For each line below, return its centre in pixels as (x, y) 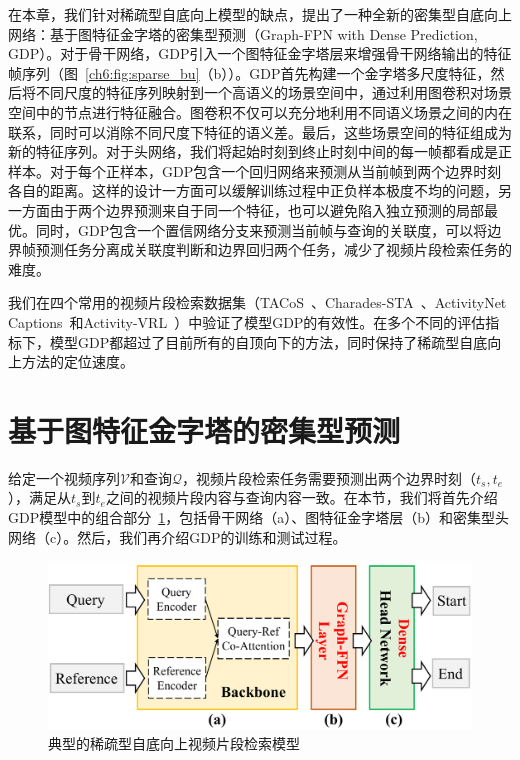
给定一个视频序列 (64, 477)
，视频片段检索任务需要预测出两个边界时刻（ (328, 477)
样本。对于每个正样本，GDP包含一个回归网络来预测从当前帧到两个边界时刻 (255, 170)
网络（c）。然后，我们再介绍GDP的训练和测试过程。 (177, 536)
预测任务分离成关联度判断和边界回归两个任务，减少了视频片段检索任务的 (273, 249)
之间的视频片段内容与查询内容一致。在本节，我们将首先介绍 (301, 497)
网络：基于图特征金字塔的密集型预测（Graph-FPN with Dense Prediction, (243, 33)
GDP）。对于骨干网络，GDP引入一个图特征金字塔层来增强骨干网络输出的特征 (260, 53)
